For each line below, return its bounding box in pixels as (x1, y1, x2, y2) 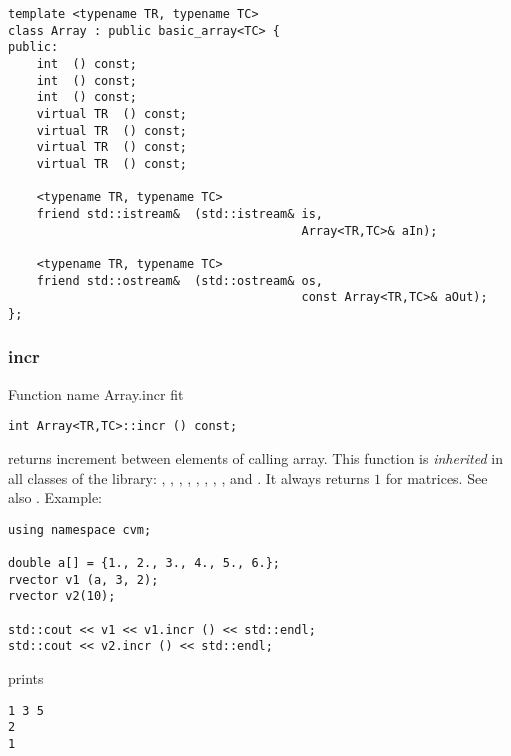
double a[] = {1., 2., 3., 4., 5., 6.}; (8, 556, 281, 571)
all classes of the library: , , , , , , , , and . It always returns (8, 467, 370, 488)
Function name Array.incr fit (8, 383, 184, 404)
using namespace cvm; (8, 522, 152, 537)
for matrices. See (385, 467, 488, 488)
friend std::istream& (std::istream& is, (36, 206, 324, 221)
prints (8, 667, 44, 688)
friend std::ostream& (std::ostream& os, (36, 273, 324, 288)
